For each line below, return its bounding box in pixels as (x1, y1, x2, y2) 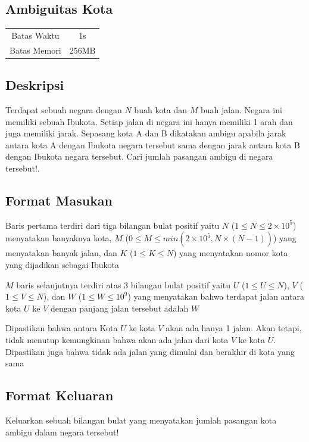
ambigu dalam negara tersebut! (5, 425, 119, 438)
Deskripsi (5, 76, 64, 94)
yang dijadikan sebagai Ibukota (5, 259, 120, 271)
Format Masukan (5, 191, 113, 210)
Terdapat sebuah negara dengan (5, 104, 122, 116)
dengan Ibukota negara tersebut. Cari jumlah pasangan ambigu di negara (5, 150, 273, 163)
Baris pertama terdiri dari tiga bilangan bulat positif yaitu (5, 219, 220, 231)
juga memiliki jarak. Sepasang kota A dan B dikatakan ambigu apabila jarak (5, 127, 286, 139)
